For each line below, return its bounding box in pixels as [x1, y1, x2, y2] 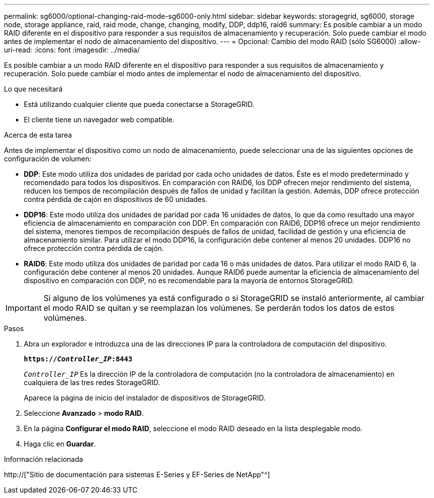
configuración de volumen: [4, 154, 92, 163]
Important [5, 303, 42, 313]
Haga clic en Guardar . [24, 440, 96, 448]
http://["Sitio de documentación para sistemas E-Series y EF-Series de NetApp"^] [4, 470, 270, 479]
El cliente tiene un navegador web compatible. [24, 115, 175, 124]
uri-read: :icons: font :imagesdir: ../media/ [4, 46, 140, 54]
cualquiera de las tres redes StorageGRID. [24, 378, 161, 387]
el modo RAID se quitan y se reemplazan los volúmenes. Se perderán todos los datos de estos [43, 303, 395, 313]
